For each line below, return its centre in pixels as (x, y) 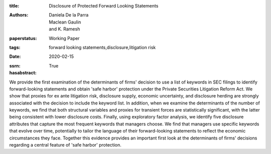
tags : (15, 47)
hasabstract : (23, 73)
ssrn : (15, 65)
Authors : (19, 15)
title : (14, 6)
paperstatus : (23, 38)
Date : (15, 56)
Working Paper (64, 38)
